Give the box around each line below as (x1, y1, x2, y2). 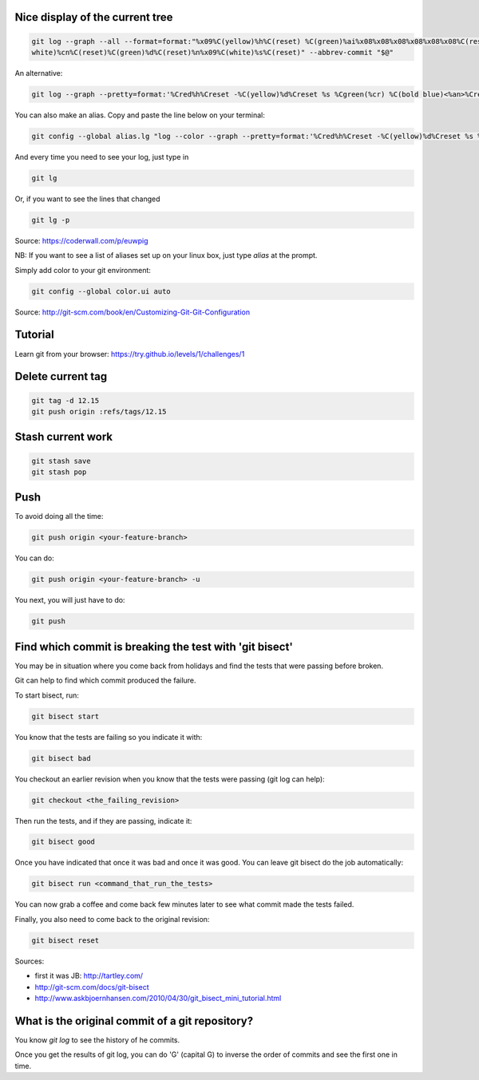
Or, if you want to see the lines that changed (14, 194, 160, 204)
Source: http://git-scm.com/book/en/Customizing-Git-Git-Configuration (14, 307, 251, 317)
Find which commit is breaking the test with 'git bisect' (14, 639, 293, 654)
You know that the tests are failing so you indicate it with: (14, 732, 203, 742)
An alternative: (14, 68, 63, 77)
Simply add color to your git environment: (14, 265, 152, 275)
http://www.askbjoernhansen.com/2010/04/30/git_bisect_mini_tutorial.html (34, 993, 282, 1003)
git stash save (31, 456, 91, 465)
